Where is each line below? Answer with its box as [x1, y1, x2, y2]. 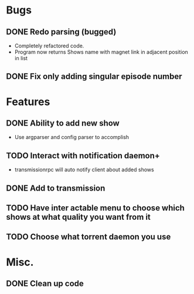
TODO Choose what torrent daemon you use [6, 232, 171, 242]
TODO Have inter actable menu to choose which [6, 203, 185, 213]
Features [6, 95, 50, 108]
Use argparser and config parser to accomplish [14, 134, 130, 141]
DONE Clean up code [6, 278, 84, 288]
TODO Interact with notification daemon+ [6, 150, 160, 161]
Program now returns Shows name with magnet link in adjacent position [14, 49, 189, 56]
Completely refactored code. [14, 42, 84, 49]
